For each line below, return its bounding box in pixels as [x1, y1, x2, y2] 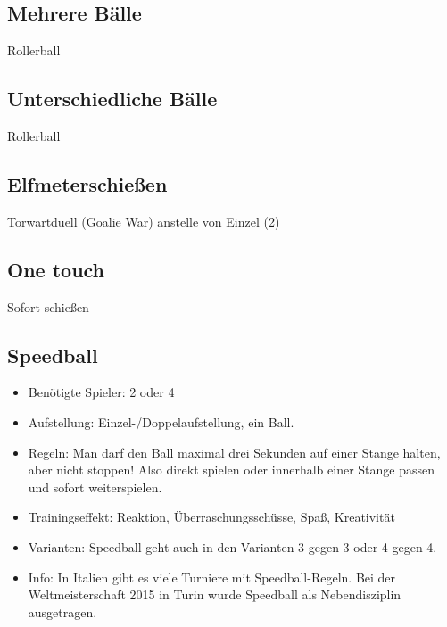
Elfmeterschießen [7, 169, 168, 197]
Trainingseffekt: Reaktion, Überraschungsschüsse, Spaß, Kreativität [28, 507, 395, 526]
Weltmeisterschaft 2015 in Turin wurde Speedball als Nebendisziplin [28, 585, 401, 604]
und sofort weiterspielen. [28, 477, 162, 496]
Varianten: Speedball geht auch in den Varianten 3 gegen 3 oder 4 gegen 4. [28, 537, 437, 556]
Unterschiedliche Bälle [7, 85, 218, 112]
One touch [7, 255, 105, 283]
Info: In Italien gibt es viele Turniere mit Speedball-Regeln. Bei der [28, 567, 396, 586]
